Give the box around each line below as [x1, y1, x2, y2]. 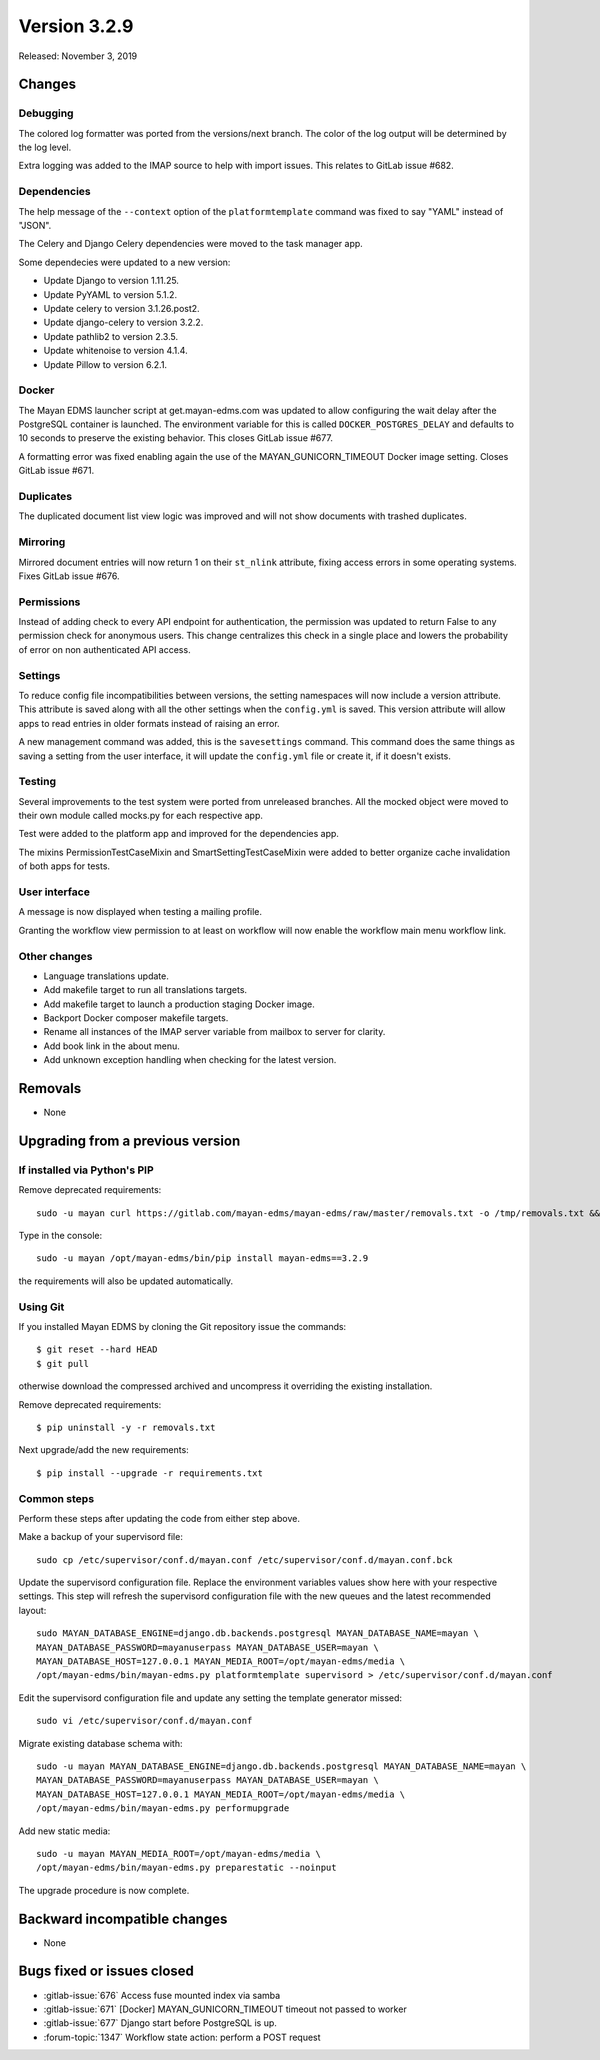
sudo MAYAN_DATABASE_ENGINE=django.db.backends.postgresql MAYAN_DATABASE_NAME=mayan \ [36, 1628, 480, 1639]
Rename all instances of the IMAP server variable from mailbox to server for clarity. [43, 1026, 386, 1038]
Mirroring [18, 535, 66, 549]
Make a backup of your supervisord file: [18, 1531, 184, 1543]
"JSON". [18, 220, 52, 232]
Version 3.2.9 [18, 15, 134, 37]
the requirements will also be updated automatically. [18, 1275, 234, 1287]
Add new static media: [18, 1825, 111, 1837]
